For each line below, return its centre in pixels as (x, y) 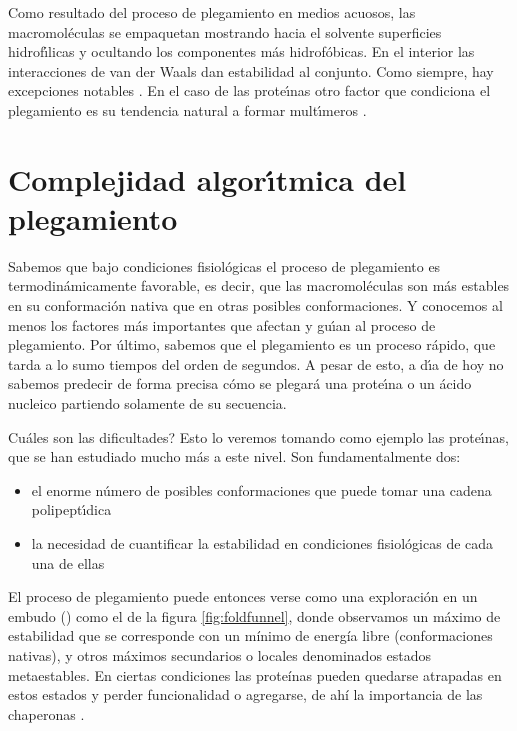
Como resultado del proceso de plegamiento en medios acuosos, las (212, 12)
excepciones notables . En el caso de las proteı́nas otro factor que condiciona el (249, 90)
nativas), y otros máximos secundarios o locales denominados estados (220, 654)
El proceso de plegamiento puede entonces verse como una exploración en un (243, 596)
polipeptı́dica (71, 509)
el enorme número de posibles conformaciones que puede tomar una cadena (261, 489)
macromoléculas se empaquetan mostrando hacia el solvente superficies (225, 31)
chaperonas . (46, 713)
